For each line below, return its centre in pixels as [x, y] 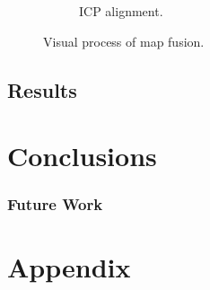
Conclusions [82, 156]
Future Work [55, 204]
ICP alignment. [121, 11]
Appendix [69, 267]
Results [42, 89]
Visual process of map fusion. [124, 41]
